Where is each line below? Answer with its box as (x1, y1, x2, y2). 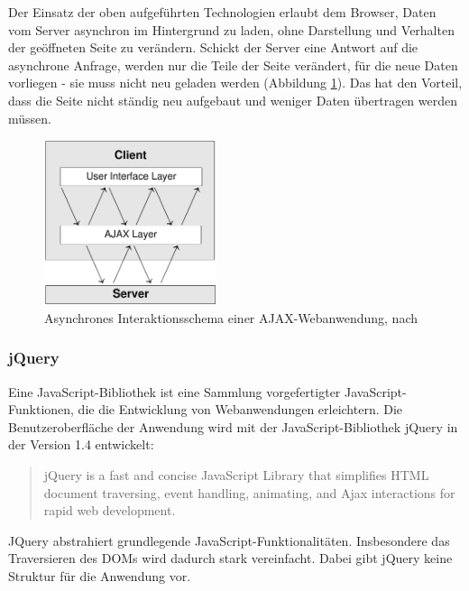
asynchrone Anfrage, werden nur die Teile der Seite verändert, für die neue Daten (8, 55, 458, 74)
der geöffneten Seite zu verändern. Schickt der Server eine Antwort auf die (8, 38, 418, 57)
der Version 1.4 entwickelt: (8, 435, 154, 454)
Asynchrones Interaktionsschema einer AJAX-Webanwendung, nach (44, 308, 418, 327)
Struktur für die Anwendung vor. (8, 566, 191, 585)
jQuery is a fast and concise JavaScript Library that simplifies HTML (43, 465, 429, 484)
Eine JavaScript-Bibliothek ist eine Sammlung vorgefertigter (8, 382, 341, 401)
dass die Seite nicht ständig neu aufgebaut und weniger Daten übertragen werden (8, 90, 457, 109)
